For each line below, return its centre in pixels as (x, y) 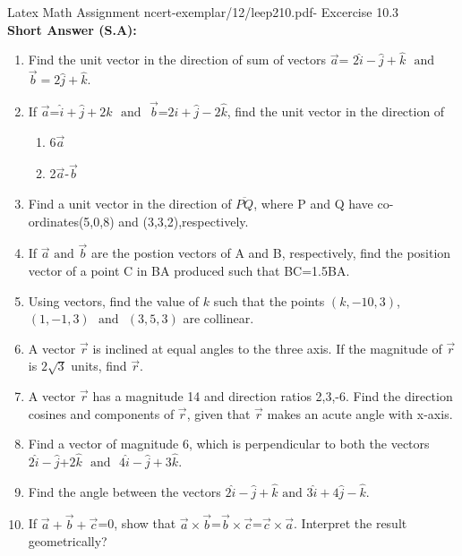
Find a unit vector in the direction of (130, 204)
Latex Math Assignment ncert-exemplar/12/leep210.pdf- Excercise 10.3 (203, 12)
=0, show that (137, 523)
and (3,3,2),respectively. (184, 221)
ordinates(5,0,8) (71, 221)
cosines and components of (101, 413)
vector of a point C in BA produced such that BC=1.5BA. (189, 271)
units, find (99, 366)
